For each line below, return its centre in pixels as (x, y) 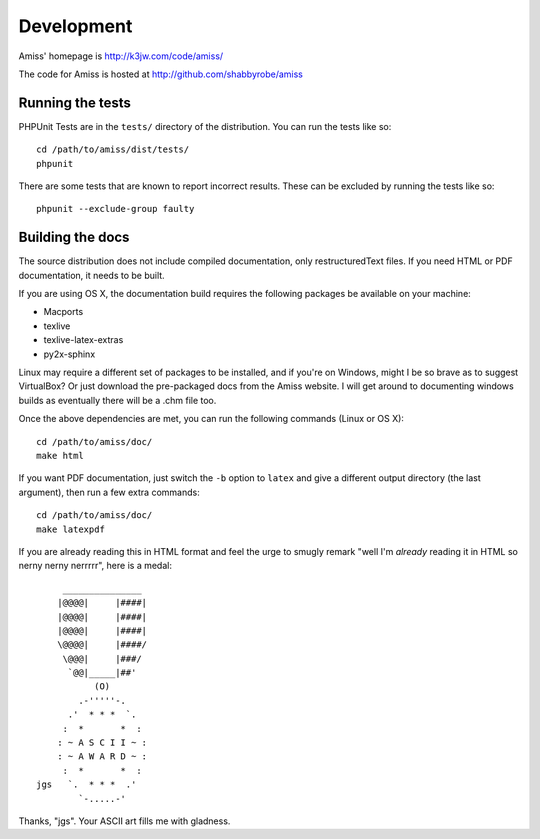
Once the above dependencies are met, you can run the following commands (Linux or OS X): (211, 419)
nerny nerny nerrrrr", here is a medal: (95, 566)
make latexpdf (70, 529)
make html (60, 455)
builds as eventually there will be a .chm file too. (117, 400)
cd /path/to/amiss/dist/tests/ (113, 149)
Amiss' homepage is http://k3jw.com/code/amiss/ (121, 56)
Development (75, 26)
